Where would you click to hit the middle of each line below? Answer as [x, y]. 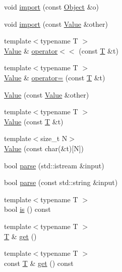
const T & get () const [39, 263]
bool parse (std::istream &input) [54, 165]
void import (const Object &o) [51, 7]
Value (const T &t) [34, 121]
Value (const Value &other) [47, 94]
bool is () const [27, 209]
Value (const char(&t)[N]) [44, 148]
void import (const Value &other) [56, 24]
